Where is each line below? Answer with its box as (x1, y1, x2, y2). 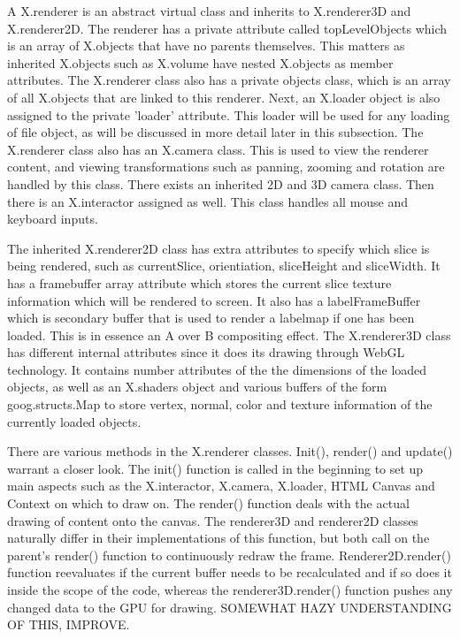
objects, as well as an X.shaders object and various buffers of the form (7, 377, 387, 396)
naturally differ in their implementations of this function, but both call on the (7, 529, 430, 547)
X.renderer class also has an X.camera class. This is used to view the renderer (7, 140, 429, 158)
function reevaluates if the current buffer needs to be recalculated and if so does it (7, 563, 452, 582)
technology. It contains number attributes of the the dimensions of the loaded (7, 360, 427, 378)
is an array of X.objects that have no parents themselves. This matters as (7, 36, 405, 55)
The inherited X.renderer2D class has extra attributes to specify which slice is (7, 239, 430, 257)
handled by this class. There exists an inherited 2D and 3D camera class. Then (7, 174, 434, 193)
